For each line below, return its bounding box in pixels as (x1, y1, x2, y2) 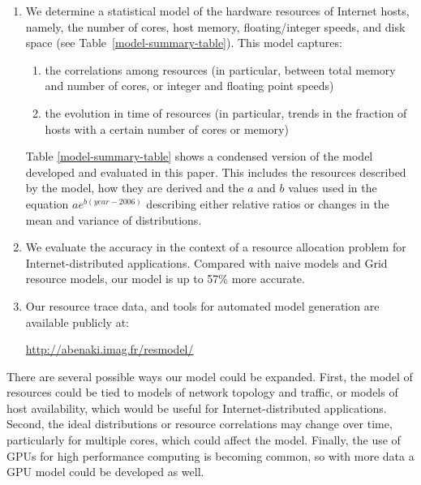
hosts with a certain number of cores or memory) (45, 120, 289, 137)
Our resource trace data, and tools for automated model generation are (25, 297, 380, 314)
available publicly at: (25, 313, 129, 330)
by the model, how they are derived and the (25, 179, 244, 196)
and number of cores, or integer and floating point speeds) (45, 77, 334, 94)
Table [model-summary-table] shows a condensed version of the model (25, 148, 373, 165)
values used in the (288, 179, 377, 196)
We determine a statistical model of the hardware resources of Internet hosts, (25, 2, 410, 19)
